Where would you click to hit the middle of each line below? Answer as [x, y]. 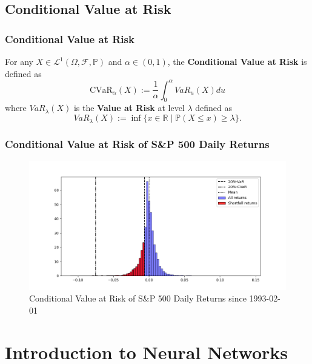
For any [19, 61]
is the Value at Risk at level [129, 108]
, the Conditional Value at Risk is [237, 61]
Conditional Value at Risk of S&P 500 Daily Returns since [138, 298]
